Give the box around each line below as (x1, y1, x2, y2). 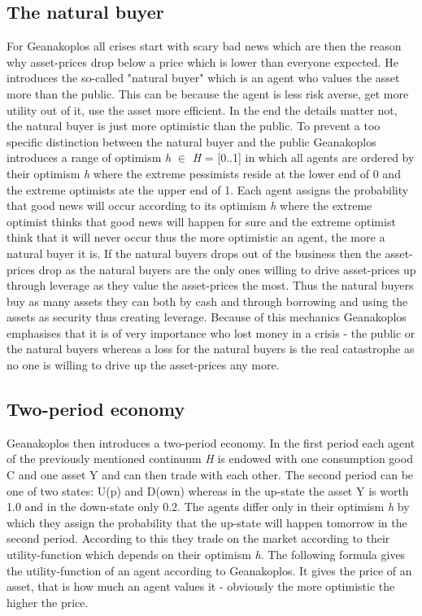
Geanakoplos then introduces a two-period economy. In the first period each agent (7, 434, 415, 451)
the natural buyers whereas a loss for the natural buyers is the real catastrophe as (7, 340, 415, 357)
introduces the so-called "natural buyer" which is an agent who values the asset (7, 69, 400, 86)
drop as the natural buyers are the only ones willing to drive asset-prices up (38, 260, 416, 277)
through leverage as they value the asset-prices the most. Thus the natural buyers (7, 277, 414, 294)
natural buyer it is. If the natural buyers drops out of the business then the (7, 244, 381, 261)
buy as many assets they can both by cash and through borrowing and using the (7, 292, 408, 309)
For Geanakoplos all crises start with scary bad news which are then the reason (7, 37, 402, 55)
